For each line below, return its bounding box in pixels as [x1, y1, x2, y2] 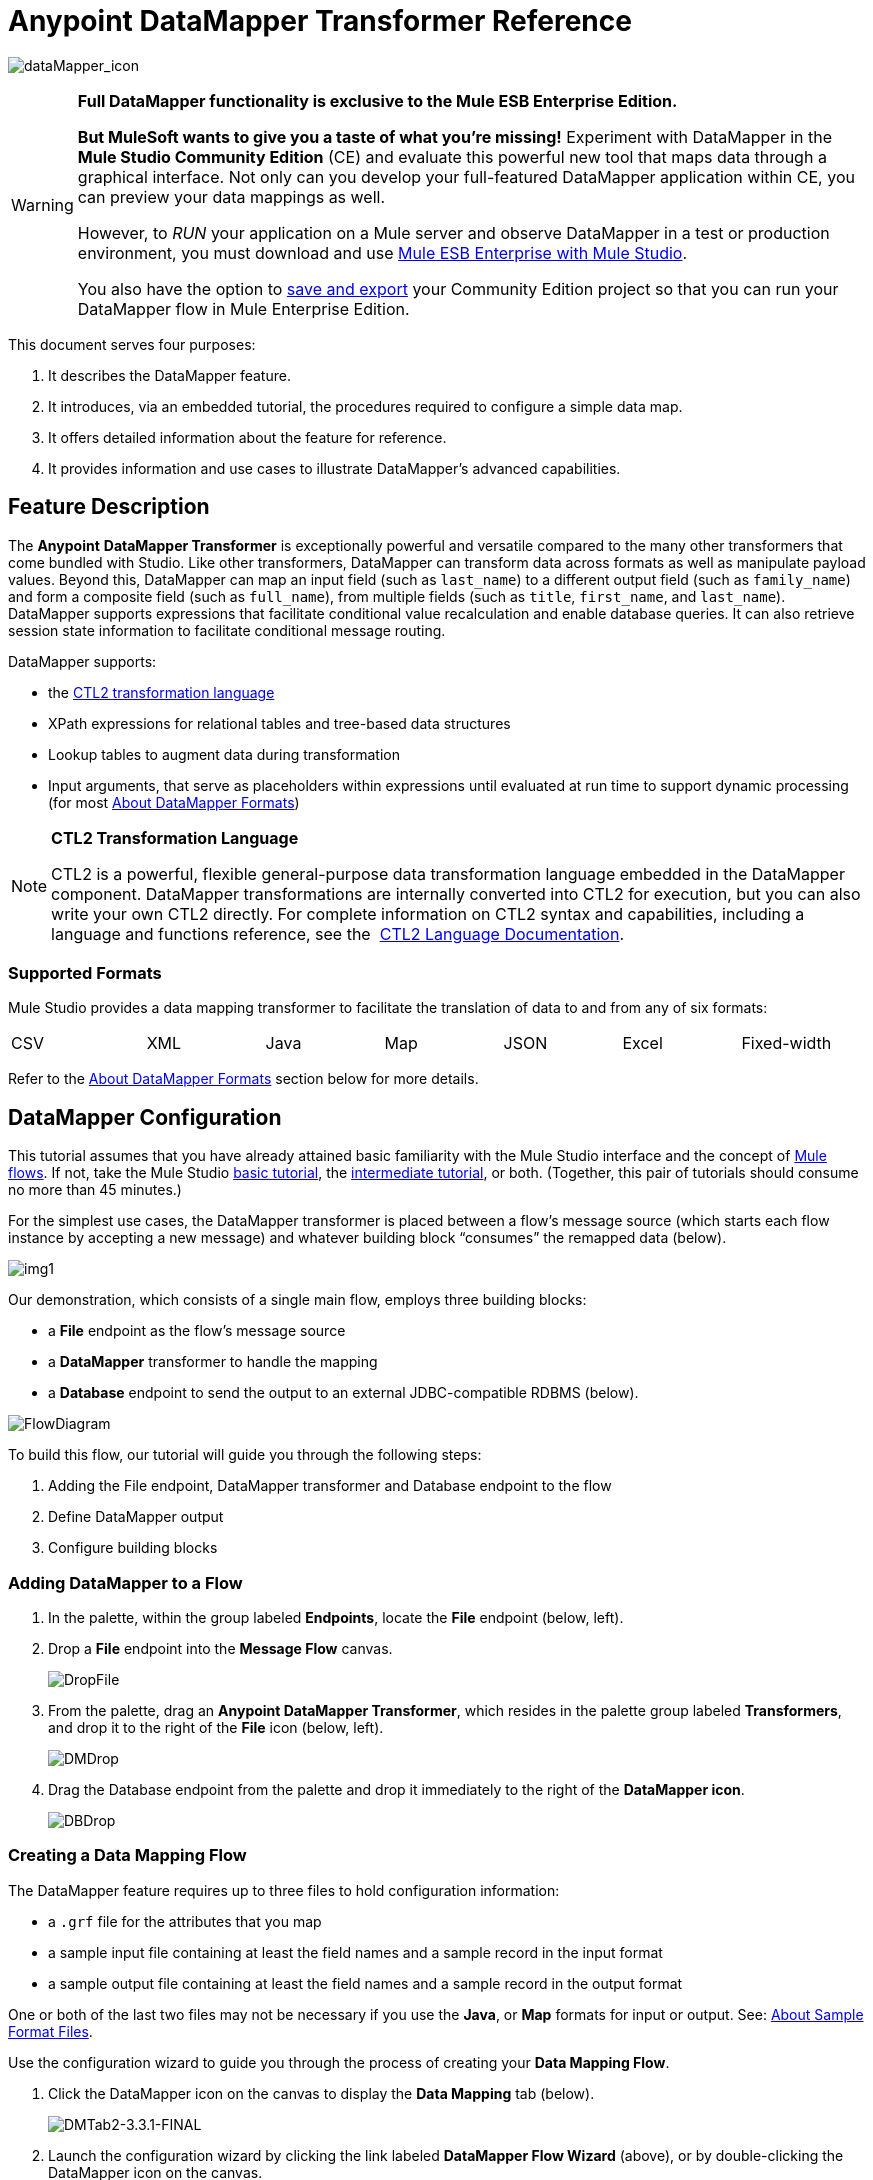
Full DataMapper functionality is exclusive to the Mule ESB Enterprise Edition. [77, 90, 678, 111]
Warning [11, 194, 74, 215]
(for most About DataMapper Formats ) [48, 793, 300, 811]
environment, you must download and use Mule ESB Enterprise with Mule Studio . [77, 242, 688, 263]
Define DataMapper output [48, 1508, 224, 1526]
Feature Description [8, 494, 210, 520]
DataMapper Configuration [8, 1104, 282, 1130]
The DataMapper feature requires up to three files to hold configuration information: [8, 1881, 560, 1899]
